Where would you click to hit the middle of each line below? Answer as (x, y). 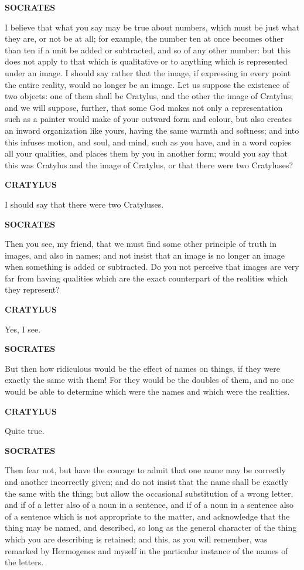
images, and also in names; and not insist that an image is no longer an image (145, 255)
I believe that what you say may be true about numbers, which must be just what (152, 27)
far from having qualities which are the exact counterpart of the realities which (146, 278)
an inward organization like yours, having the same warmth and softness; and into (152, 130)
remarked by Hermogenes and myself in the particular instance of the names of (146, 550)
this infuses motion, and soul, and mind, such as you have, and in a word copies (148, 142)
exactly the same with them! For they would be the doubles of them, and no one (149, 380)
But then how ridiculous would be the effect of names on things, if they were (142, 368)
